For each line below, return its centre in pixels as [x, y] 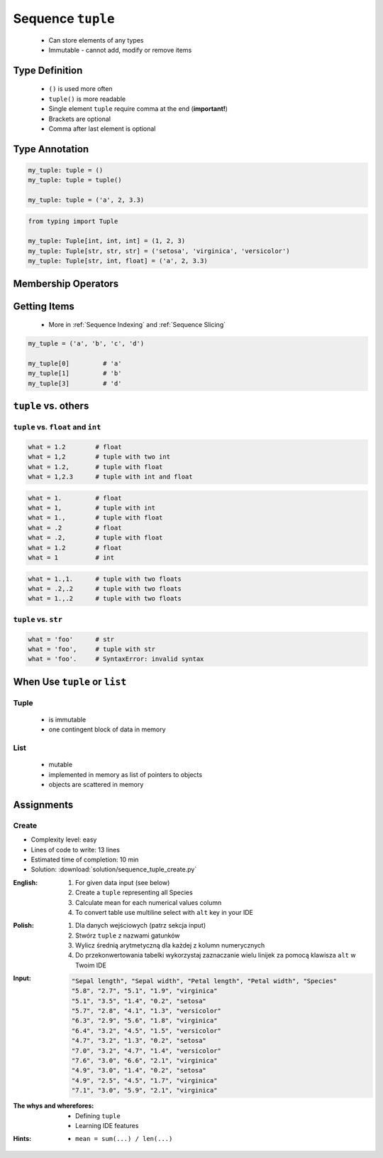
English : [26, 882]
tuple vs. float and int [57, 427]
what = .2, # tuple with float [95, 538]
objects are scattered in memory [96, 784]
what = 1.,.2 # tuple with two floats [105, 599]
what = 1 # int [71, 558]
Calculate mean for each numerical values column [149, 902]
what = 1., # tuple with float [95, 518]
